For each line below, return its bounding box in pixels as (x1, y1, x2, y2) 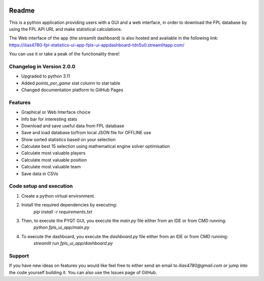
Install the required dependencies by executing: (21, 202, 117, 208)
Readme (9, 6, 35, 15)
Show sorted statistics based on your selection (21, 137, 116, 142)
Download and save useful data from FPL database (21, 122, 125, 129)
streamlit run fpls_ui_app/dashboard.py (33, 241, 113, 246)
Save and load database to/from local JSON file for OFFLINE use (21, 130, 152, 136)
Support (9, 252, 29, 259)
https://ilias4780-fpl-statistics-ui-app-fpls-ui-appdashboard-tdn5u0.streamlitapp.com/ (9, 42, 185, 48)
